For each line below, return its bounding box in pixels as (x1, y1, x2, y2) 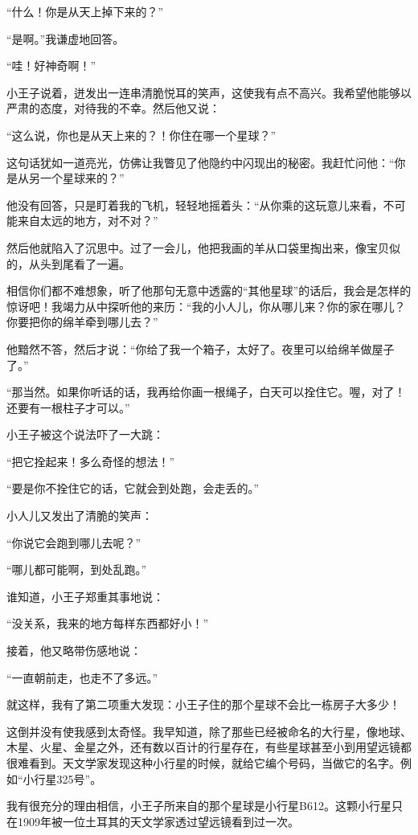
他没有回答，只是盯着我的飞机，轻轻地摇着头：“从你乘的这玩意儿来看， (6, 196, 383, 213)
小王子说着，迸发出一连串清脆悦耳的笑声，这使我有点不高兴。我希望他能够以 (6, 84, 412, 100)
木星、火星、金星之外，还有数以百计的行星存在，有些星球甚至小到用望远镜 (6, 739, 400, 755)
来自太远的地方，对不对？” (17, 212, 158, 229)
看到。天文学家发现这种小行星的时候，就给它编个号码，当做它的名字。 (28, 755, 400, 771)
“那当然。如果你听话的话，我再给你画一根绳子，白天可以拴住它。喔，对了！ (6, 383, 406, 400)
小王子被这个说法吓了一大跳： (6, 426, 164, 443)
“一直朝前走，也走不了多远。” (6, 669, 158, 686)
